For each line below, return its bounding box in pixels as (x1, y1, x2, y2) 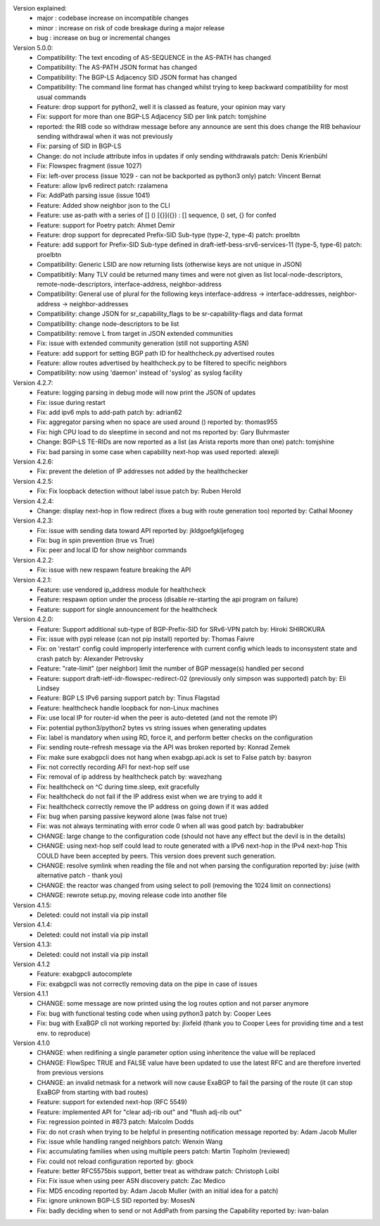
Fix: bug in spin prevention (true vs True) (37, 536, 155, 545)
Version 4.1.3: (13, 940, 52, 949)
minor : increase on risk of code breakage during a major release (37, 23, 225, 32)
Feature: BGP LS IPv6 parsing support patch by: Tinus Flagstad (37, 694, 220, 702)
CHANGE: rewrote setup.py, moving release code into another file (37, 891, 227, 899)
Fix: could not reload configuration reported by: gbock (37, 1157, 194, 1165)
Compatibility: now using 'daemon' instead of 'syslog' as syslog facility (37, 368, 243, 377)
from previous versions (37, 1068, 104, 1077)
